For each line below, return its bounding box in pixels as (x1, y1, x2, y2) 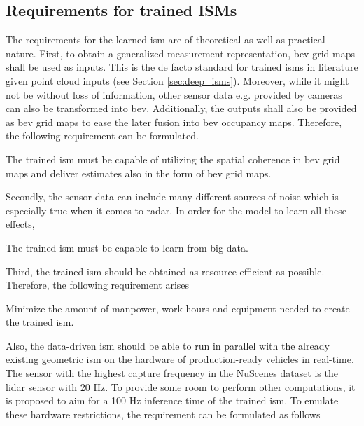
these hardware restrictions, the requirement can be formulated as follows (6, 406, 321, 421)
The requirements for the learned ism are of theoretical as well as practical (6, 32, 325, 47)
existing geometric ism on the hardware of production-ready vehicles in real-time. (6, 352, 354, 366)
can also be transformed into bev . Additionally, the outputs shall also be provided (6, 101, 357, 116)
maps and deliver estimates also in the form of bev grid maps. (6, 165, 272, 180)
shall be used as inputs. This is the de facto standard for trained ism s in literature (6, 60, 358, 74)
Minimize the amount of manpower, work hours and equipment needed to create (6, 301, 350, 315)
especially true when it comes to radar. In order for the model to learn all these (6, 202, 346, 217)
